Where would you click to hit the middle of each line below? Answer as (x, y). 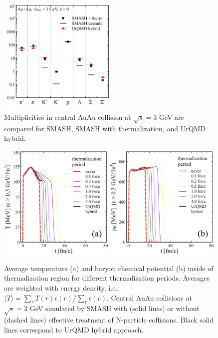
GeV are (171, 117)
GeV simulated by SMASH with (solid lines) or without (114, 308)
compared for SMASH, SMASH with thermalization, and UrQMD (105, 128)
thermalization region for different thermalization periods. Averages (107, 278)
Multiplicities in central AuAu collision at (68, 117)
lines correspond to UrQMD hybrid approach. (74, 329)
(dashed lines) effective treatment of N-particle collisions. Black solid (109, 320)
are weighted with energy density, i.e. (61, 288)
